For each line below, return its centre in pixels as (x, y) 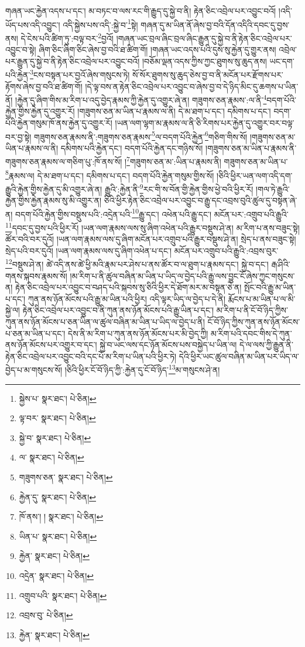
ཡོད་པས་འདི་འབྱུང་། (33, 24)
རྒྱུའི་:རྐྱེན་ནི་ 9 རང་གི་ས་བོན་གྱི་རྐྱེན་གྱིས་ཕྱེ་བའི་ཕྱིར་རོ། (179, 188)
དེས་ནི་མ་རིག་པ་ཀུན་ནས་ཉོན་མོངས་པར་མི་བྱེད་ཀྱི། (138, 333)
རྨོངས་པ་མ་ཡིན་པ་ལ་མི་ (262, 298)
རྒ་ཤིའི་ (281, 264)
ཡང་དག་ (282, 61)
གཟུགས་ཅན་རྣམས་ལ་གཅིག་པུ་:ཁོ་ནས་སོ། (64, 162)
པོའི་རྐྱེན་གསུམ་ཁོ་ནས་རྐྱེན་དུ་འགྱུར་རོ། (59, 122)
